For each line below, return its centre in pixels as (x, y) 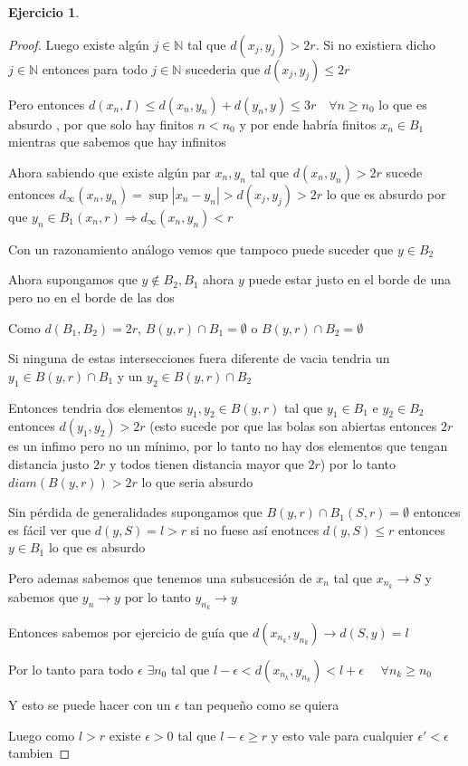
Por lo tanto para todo (71, 669)
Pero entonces (47, 104)
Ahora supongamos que (73, 279)
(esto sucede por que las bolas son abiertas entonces (293, 426)
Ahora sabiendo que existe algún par (110, 172)
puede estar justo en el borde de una (350, 279)
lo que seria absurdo (197, 481)
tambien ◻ (39, 753)
